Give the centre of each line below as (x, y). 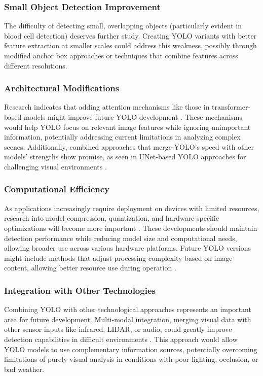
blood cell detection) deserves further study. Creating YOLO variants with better (130, 35)
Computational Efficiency (57, 189)
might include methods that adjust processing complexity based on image (118, 258)
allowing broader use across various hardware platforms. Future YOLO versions (128, 248)
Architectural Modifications (62, 88)
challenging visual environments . (55, 166)
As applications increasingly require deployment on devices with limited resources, (132, 208)
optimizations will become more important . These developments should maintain (131, 228)
